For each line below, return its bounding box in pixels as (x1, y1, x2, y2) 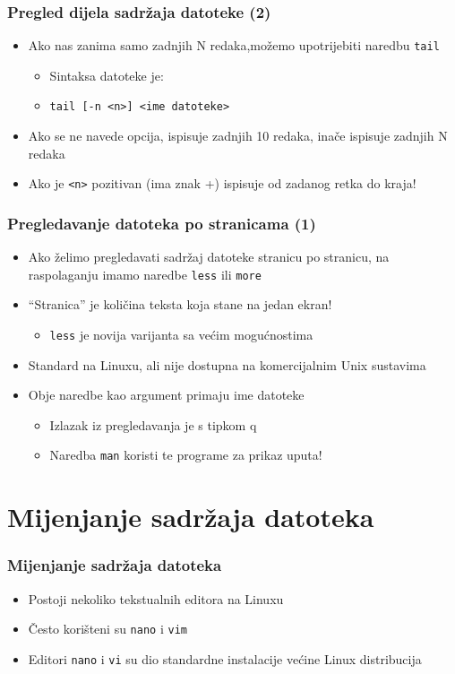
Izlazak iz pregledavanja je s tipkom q (49, 415, 257, 434)
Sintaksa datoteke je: (49, 65, 164, 84)
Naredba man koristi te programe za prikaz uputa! (49, 445, 322, 464)
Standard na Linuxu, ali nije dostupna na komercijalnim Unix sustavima (28, 355, 426, 374)
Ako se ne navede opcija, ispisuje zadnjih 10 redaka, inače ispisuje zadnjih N (28, 126, 448, 145)
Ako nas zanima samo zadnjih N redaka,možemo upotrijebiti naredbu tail (28, 36, 440, 55)
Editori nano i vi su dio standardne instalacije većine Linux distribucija (28, 649, 422, 668)
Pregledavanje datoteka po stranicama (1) (7, 212, 316, 234)
